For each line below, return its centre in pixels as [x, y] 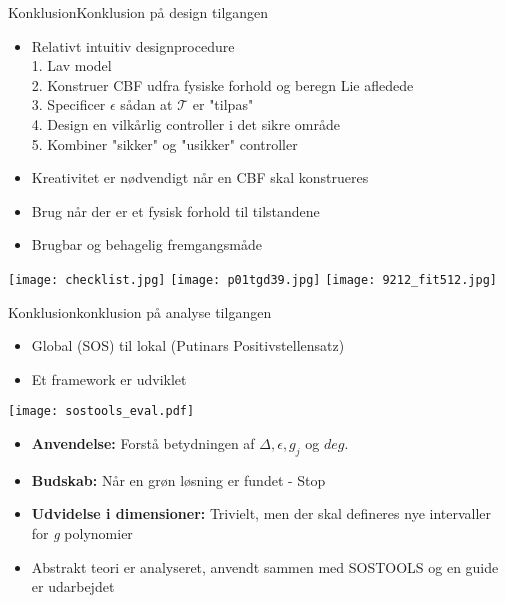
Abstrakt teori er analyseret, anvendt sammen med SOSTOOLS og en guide [265, 566]
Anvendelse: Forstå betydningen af [143, 443]
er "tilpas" [223, 104]
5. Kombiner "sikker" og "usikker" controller [164, 143]
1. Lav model [71, 65]
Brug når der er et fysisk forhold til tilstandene [175, 210]
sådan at [146, 104]
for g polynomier [82, 533]
